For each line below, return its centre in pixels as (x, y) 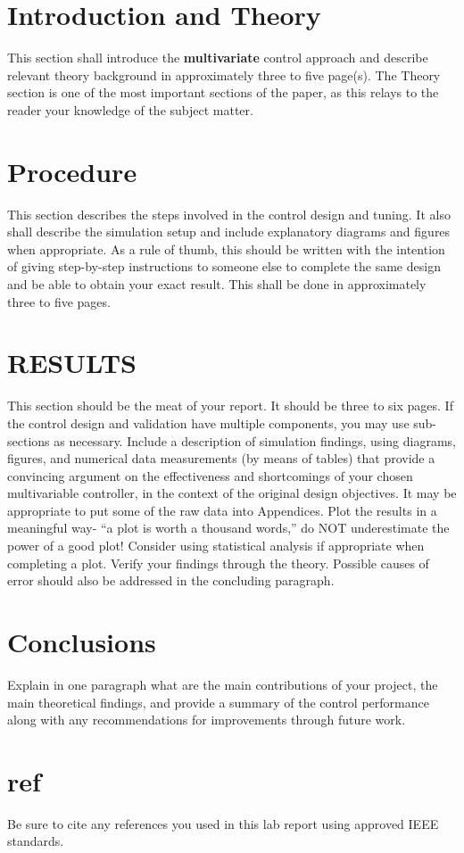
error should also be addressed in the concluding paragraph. (171, 580)
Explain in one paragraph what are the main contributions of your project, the (223, 684)
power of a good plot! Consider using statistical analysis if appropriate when (216, 546)
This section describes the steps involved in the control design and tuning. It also (229, 214)
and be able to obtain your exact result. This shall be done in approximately (217, 284)
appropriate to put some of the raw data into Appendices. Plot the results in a (222, 510)
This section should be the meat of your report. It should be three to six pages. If (230, 406)
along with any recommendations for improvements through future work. (207, 720)
